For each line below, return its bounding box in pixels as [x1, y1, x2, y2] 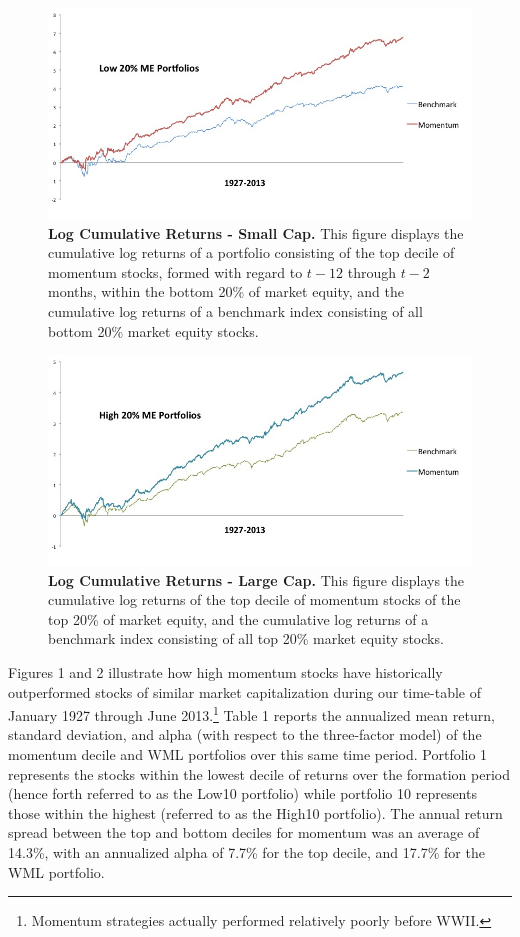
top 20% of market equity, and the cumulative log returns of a [48, 608, 429, 629]
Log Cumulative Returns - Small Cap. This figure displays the [48, 222, 464, 243]
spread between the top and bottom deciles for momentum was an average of [8, 822, 480, 843]
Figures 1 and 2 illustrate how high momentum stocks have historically [8, 662, 443, 682]
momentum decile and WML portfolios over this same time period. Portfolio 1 [8, 744, 488, 765]
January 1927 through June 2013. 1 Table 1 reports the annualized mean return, [8, 702, 495, 725]
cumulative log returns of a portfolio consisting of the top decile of [48, 242, 455, 263]
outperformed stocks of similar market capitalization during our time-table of [8, 681, 481, 702]
